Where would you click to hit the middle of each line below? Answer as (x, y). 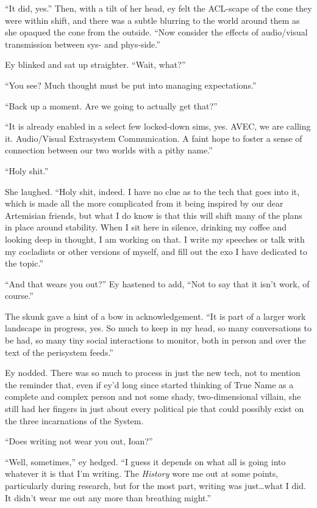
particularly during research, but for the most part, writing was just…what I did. (155, 485)
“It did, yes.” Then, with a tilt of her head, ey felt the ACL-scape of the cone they (158, 8)
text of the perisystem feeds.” (59, 352)
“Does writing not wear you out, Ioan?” (79, 441)
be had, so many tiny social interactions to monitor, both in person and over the (155, 340)
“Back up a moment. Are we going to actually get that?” (111, 105)
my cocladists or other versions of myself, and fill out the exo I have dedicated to (156, 251)
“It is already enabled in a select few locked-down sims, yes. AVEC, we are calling (158, 126)
